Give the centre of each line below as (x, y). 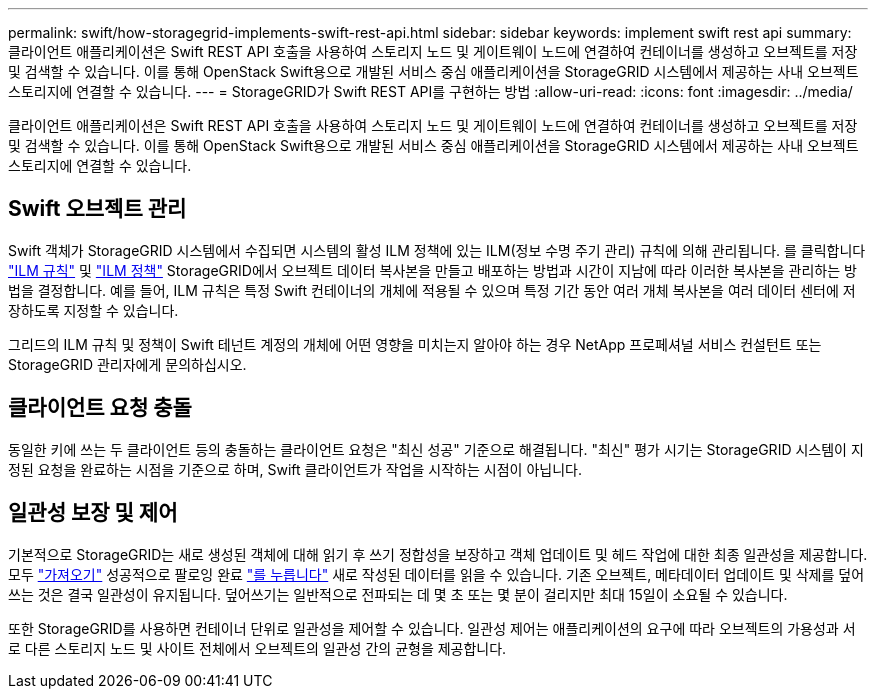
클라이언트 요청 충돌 (100, 408)
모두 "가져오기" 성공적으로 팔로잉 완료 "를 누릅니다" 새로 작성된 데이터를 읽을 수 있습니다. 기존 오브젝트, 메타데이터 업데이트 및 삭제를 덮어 (436, 574)
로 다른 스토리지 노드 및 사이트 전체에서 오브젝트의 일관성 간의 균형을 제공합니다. (257, 648)
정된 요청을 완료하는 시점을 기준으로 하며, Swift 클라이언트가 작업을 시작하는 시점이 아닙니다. (295, 469)
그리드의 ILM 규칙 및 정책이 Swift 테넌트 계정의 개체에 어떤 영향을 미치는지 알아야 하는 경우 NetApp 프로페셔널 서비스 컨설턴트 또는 (415, 344)
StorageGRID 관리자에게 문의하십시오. (127, 364)
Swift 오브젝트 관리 (97, 209)
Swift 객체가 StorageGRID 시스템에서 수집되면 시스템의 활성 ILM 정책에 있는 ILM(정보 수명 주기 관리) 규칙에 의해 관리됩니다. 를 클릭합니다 (437, 250)
